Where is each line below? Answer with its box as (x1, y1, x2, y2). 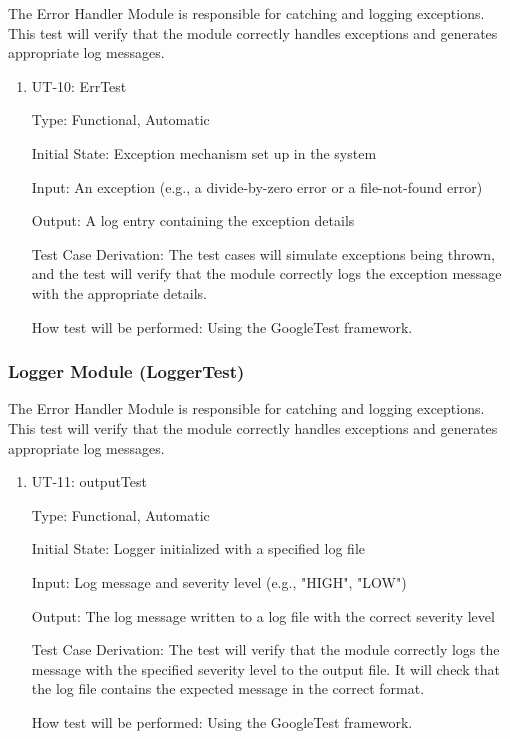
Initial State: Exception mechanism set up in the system (31, 142, 377, 163)
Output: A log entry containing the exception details (31, 210, 355, 231)
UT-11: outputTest (31, 471, 147, 492)
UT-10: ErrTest (31, 75, 127, 96)
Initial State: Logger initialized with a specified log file (31, 538, 366, 559)
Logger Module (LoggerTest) (8, 359, 245, 384)
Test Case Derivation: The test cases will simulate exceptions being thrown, (31, 243, 495, 264)
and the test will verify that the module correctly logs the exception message (31, 263, 502, 284)
